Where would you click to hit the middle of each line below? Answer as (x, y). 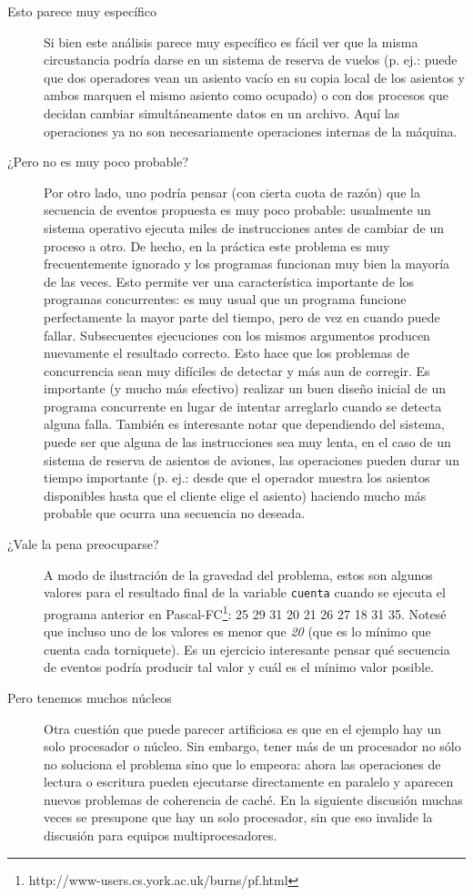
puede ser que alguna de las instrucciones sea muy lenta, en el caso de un (247, 442)
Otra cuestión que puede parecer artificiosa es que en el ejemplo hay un (243, 728)
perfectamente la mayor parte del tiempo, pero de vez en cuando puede (242, 316)
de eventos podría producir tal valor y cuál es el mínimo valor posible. (239, 667)
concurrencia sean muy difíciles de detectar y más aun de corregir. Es (237, 370)
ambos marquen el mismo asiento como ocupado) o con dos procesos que (246, 95)
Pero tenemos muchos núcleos (90, 697)
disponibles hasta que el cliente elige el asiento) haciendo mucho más (235, 495)
